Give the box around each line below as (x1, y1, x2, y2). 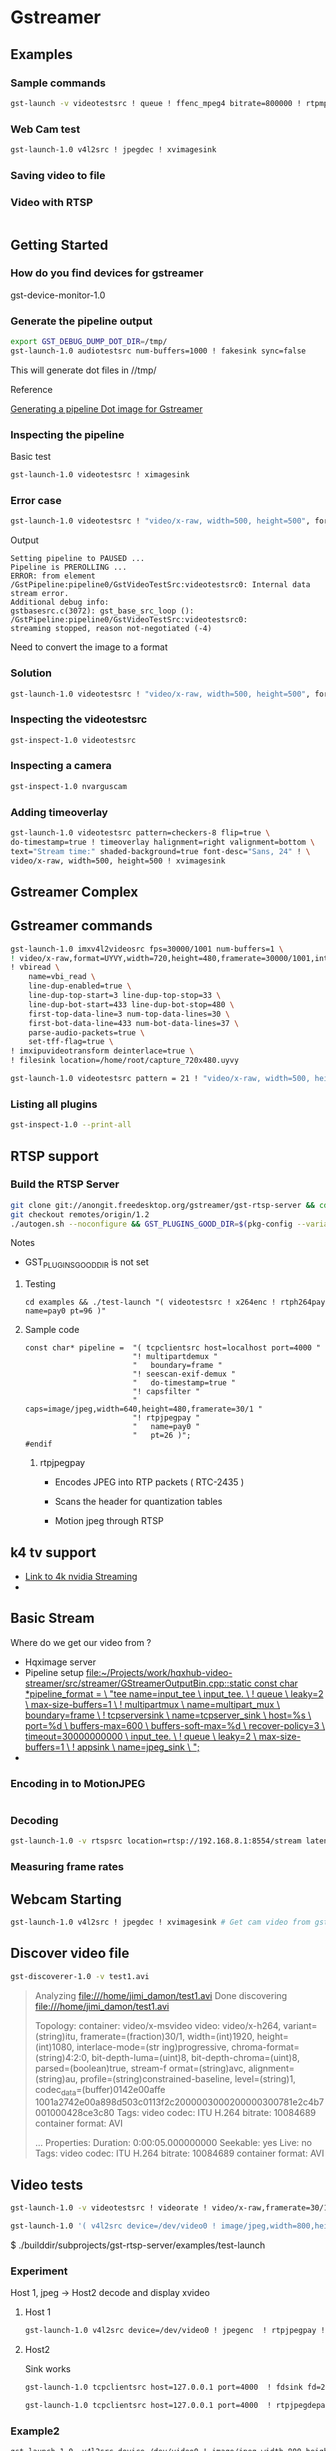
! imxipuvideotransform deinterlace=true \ (10, 1046, 195, 1056)
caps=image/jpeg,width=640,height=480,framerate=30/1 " (24, 1404, 263, 1415)
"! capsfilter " (132, 1387, 200, 1397)
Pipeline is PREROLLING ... (10, 562, 128, 573)
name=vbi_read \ (28, 972, 97, 982)
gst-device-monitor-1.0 (10, 289, 106, 301)
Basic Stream (10, 1610, 95, 1627)
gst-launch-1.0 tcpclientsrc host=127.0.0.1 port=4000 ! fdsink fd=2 (24, 2382, 326, 2393)
